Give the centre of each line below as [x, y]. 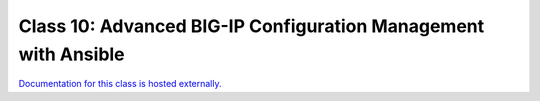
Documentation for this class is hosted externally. [120, 84]
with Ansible [71, 54]
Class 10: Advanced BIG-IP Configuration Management [251, 26]
